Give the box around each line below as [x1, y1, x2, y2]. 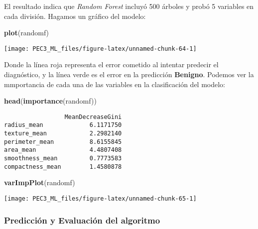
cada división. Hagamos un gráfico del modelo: [4, 10, 146, 21]
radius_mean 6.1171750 [4, 121, 122, 129]
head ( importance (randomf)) [4, 96, 97, 106]
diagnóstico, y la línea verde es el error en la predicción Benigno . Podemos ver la [4, 69, 254, 80]
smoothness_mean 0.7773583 [4, 155, 122, 162]
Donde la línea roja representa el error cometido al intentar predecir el [4, 59, 219, 70]
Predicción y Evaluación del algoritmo [4, 214, 160, 226]
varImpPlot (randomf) [4, 177, 75, 188]
